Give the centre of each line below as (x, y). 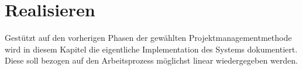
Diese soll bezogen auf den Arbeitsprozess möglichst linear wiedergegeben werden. (151, 60)
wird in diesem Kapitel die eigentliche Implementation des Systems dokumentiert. (151, 49)
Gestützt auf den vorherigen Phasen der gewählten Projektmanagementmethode (148, 38)
